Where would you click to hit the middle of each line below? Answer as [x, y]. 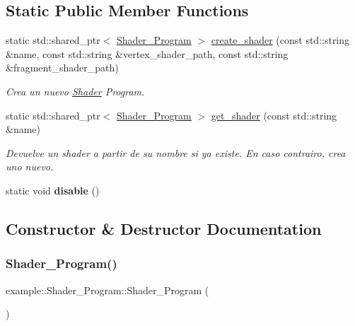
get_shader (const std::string [274, 115]
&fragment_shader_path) [62, 68]
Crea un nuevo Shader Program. [75, 91]
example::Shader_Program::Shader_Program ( [107, 290]
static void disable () [53, 190]
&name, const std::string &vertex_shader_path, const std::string [147, 53]
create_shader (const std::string [280, 40]
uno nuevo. [30, 167]
